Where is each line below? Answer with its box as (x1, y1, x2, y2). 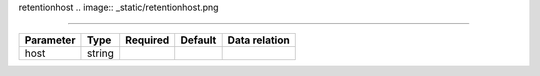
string (86, 46, 115, 60)
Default (180, 33, 217, 47)
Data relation (227, 33, 290, 47)
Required (125, 33, 170, 47)
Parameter (24, 33, 76, 47)
